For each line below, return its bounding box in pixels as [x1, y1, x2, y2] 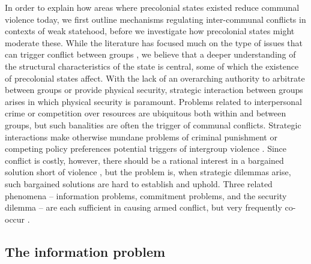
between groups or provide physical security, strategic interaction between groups [5, 83, 303, 96]
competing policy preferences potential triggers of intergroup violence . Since [5, 142, 287, 155]
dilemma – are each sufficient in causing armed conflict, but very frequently [5, 201, 282, 214]
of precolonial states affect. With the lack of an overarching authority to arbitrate [5, 71, 305, 84]
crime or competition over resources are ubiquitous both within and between [5, 107, 286, 119]
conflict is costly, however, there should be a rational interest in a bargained [5, 154, 284, 166]
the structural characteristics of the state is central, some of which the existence [5, 59, 299, 72]
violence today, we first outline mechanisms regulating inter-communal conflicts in [5, 13, 306, 25]
